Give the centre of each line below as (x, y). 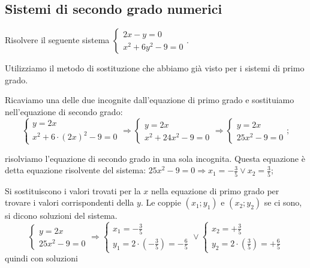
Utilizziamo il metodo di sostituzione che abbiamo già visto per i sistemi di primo (155, 68)
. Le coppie (161, 202)
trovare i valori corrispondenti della (70, 202)
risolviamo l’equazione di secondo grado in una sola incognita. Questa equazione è (155, 158)
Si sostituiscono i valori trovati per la (73, 190)
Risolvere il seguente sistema (57, 40)
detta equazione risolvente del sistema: (76, 170)
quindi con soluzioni (41, 258)
